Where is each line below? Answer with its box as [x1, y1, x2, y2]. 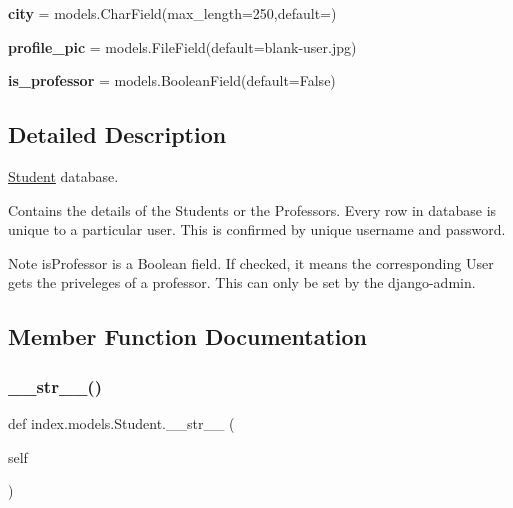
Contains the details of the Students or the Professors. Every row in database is [8, 199, 497, 220]
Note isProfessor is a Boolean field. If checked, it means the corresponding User [8, 252, 494, 273]
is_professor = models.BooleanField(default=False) [8, 70, 336, 91]
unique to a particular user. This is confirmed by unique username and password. [8, 219, 506, 240]
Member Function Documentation [8, 321, 368, 352]
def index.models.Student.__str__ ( [8, 412, 235, 433]
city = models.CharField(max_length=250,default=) [8, 3, 337, 23]
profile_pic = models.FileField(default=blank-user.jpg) [8, 36, 357, 57]
